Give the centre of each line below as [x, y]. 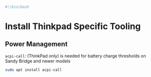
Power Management [36, 44]
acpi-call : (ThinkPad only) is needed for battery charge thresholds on [75, 56]
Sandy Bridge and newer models [38, 61]
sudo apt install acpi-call [34, 70]
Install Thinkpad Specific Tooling [73, 26]
